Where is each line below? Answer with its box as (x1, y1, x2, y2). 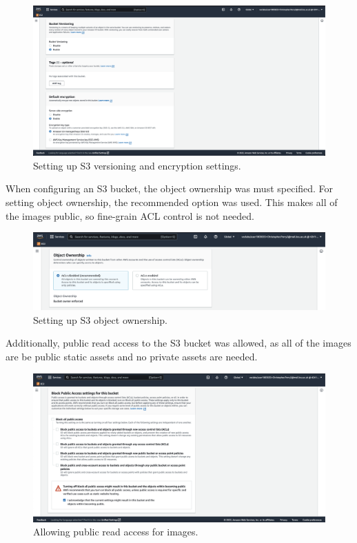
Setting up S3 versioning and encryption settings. (33, 158, 241, 172)
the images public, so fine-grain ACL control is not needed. (6, 208, 254, 223)
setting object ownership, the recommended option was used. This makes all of (6, 194, 338, 209)
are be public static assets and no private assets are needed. (6, 349, 258, 363)
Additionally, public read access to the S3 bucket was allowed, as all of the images (6, 336, 351, 350)
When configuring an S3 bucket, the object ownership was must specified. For (6, 181, 334, 196)
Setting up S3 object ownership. (33, 312, 167, 327)
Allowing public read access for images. (33, 524, 198, 539)
